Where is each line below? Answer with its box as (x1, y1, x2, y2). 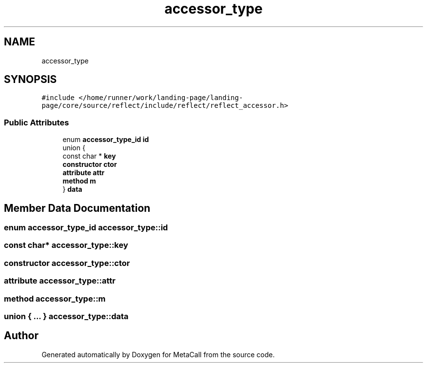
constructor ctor (62, 160, 117, 169)
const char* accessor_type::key (4, 240, 128, 250)
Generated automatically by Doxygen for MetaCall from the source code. (41, 350, 275, 359)
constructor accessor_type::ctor (4, 258, 130, 268)
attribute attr (62, 168, 105, 177)
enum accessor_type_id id (62, 135, 149, 144)
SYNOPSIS (4, 73, 57, 86)
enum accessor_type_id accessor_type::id (4, 223, 168, 233)
